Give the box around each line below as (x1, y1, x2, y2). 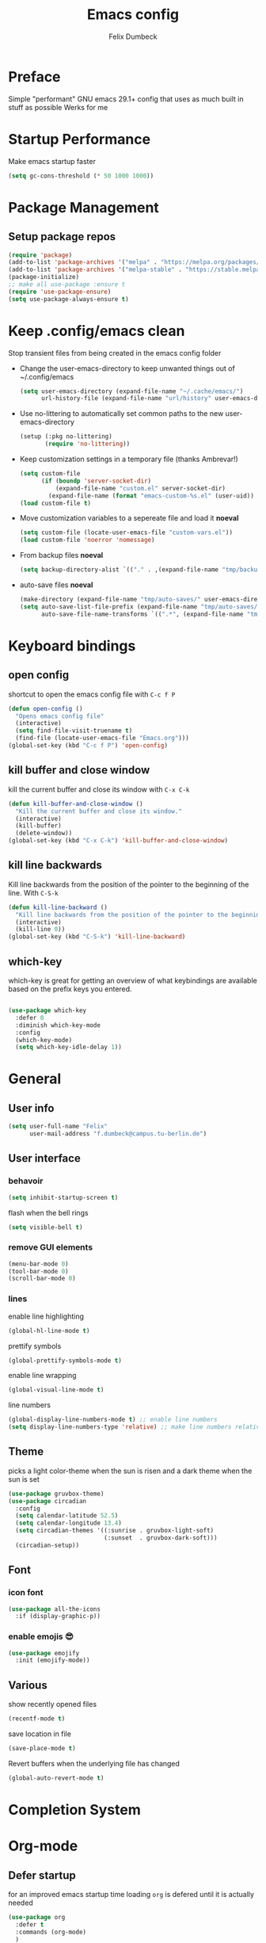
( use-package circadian (8, 1497, 87, 1505)
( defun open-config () (8, 704, 83, 712)
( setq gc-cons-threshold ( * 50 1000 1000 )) (8, 172, 154, 180)
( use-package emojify (8, 1649, 80, 1657)
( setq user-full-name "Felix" (8, 1123, 108, 1131)
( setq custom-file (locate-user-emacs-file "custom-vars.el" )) (19, 529, 234, 536)
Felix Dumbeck (108, 32, 158, 41)
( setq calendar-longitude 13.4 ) (15, 1519, 123, 1527)
